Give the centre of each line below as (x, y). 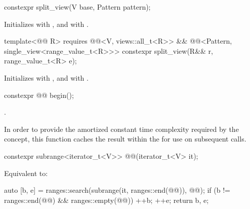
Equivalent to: (26, 173)
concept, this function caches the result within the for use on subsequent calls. (125, 139)
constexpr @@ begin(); (39, 95)
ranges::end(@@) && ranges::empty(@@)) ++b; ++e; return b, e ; (107, 200)
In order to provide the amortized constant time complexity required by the (121, 129)
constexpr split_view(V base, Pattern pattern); (77, 7)
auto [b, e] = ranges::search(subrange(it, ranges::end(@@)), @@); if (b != (117, 190)
